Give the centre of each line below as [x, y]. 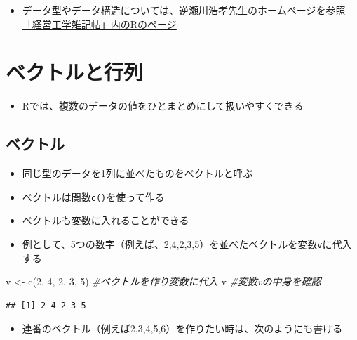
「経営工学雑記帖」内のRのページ [99, 24]
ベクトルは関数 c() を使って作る [93, 196]
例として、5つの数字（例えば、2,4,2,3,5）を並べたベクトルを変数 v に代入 [187, 243]
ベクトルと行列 [75, 72]
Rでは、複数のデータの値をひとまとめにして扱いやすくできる [163, 106]
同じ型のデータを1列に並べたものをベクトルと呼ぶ [137, 173]
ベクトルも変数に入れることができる [106, 220]
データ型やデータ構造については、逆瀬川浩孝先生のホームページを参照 [184, 10]
